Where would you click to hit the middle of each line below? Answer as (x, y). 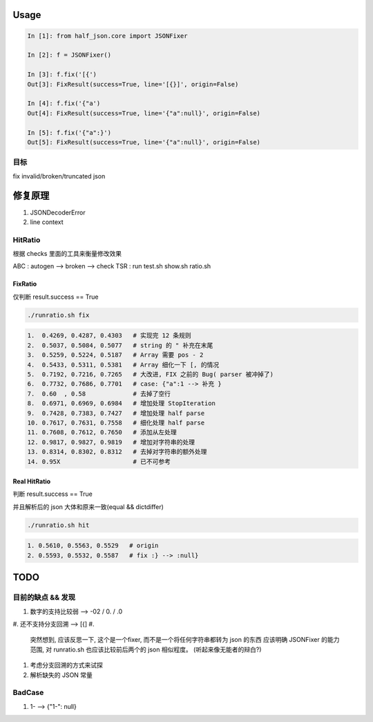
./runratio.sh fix (58, 315)
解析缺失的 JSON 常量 (61, 675)
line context (47, 222)
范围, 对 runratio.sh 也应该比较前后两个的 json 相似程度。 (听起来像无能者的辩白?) (146, 649)
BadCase (28, 693)
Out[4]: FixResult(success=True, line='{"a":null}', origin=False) (144, 113)
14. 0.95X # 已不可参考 (99, 461)
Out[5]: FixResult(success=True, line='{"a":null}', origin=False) (144, 142)
